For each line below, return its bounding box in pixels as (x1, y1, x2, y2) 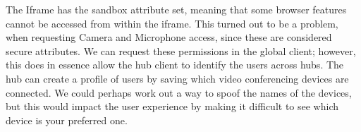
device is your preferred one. (6, 112, 128, 127)
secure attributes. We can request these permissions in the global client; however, (6, 43, 356, 58)
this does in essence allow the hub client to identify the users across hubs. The (6, 57, 344, 72)
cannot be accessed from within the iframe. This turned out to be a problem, (6, 16, 338, 30)
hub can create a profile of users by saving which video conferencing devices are (6, 71, 349, 85)
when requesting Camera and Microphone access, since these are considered (6, 30, 332, 44)
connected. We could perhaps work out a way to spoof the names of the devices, (6, 85, 352, 100)
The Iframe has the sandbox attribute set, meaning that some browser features (6, 2, 347, 16)
